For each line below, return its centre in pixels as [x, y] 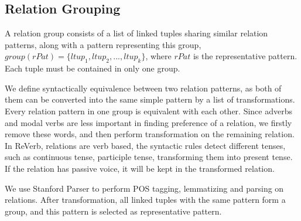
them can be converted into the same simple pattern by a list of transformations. [150, 99]
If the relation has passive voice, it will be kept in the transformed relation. [140, 168]
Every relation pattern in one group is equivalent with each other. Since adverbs [148, 110]
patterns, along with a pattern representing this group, [103, 44]
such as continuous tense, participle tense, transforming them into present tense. [149, 157]
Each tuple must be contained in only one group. [93, 68]
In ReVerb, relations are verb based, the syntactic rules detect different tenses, [145, 145]
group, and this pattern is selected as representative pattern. [113, 211]
